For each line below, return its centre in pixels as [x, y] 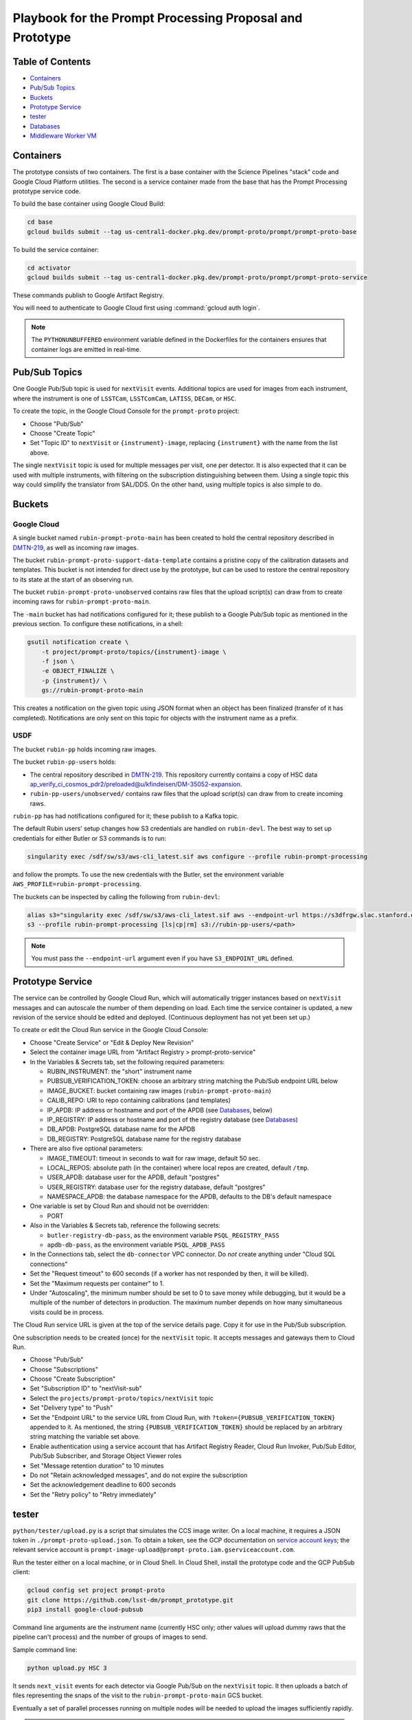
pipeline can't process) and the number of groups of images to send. [110, 1637]
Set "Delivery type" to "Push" [71, 1408]
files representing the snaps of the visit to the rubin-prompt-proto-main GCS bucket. [138, 1695]
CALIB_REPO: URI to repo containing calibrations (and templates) [139, 1100]
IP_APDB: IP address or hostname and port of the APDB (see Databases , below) [160, 1110]
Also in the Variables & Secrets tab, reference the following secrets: [125, 1225]
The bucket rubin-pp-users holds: [65, 762]
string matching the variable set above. [85, 1437]
